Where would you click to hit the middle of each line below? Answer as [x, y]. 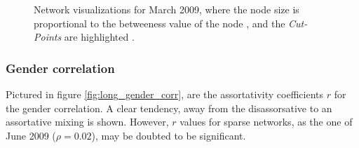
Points [48, 37]
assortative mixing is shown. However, [87, 122]
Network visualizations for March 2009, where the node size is [167, 9]
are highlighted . [99, 37]
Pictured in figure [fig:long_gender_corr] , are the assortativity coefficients [165, 94]
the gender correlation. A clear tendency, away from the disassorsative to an [169, 108]
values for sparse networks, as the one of [266, 122]
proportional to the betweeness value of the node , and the [160, 23]
